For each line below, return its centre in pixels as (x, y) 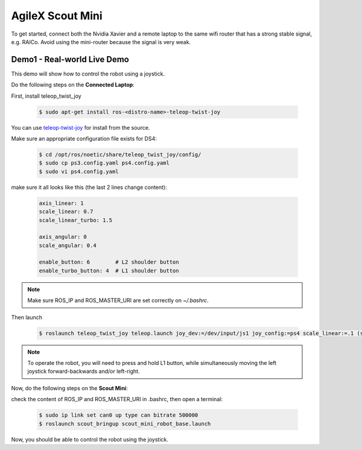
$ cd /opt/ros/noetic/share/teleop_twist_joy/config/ (120, 154)
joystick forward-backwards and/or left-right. (84, 372)
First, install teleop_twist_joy (46, 96)
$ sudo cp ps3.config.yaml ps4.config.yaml (104, 163)
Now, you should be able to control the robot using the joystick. (90, 439)
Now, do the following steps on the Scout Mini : (69, 388)
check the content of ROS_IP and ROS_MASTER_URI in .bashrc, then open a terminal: (117, 399)
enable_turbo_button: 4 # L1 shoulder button (109, 271)
